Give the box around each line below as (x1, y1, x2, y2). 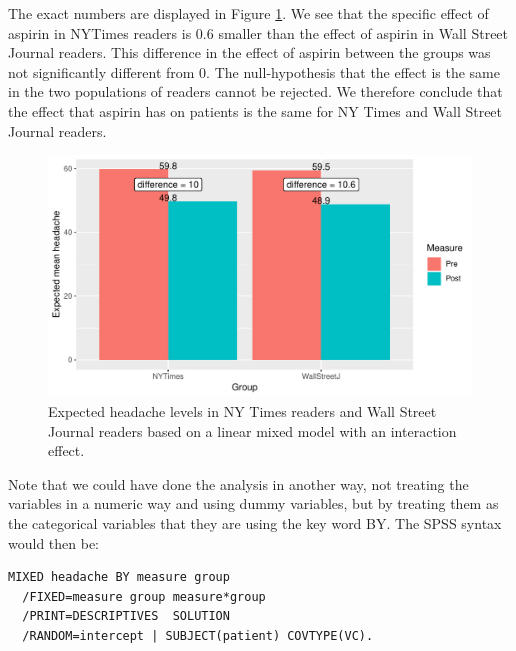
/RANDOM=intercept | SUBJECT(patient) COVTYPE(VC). (22, 628, 374, 643)
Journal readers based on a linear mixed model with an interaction (48, 420, 457, 441)
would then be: (8, 532, 100, 553)
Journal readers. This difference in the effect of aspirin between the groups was (8, 42, 491, 63)
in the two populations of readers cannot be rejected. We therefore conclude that (8, 81, 503, 102)
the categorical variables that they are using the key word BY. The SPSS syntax (8, 512, 502, 533)
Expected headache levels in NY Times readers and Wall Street (48, 400, 437, 421)
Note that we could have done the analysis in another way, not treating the (8, 473, 469, 494)
